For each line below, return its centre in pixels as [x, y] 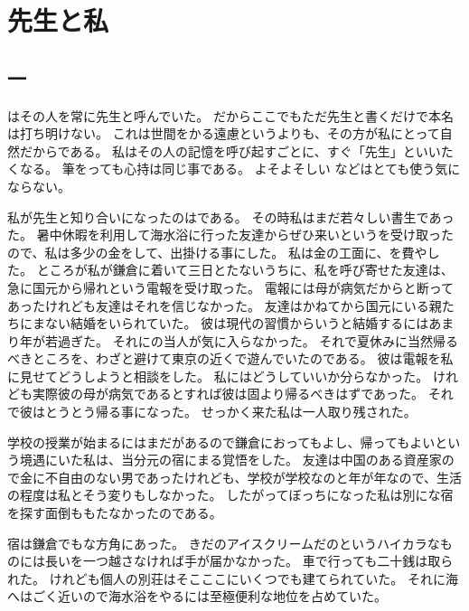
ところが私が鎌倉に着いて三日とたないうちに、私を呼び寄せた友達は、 [245, 270]
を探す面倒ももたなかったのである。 [115, 513]
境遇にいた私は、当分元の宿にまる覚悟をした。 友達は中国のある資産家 [230, 460]
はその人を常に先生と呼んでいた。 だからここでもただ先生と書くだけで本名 [230, 115]
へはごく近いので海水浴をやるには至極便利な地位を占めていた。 [197, 596]
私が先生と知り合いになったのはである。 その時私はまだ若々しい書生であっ [231, 216]
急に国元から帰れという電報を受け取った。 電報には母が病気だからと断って [230, 287]
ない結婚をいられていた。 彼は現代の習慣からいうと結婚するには [237, 323]
